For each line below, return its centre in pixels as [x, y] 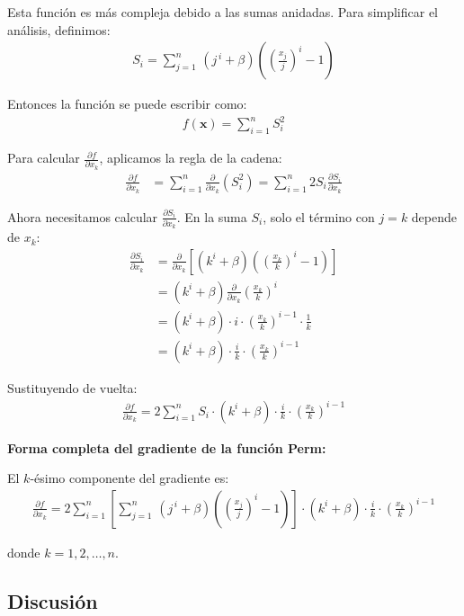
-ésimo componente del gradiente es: [129, 478]
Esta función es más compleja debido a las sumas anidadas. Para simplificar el [223, 12]
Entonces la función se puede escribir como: [127, 104]
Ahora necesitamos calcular [83, 216]
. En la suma [212, 216]
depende [434, 216]
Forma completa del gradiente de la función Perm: [167, 447]
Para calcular [44, 158]
